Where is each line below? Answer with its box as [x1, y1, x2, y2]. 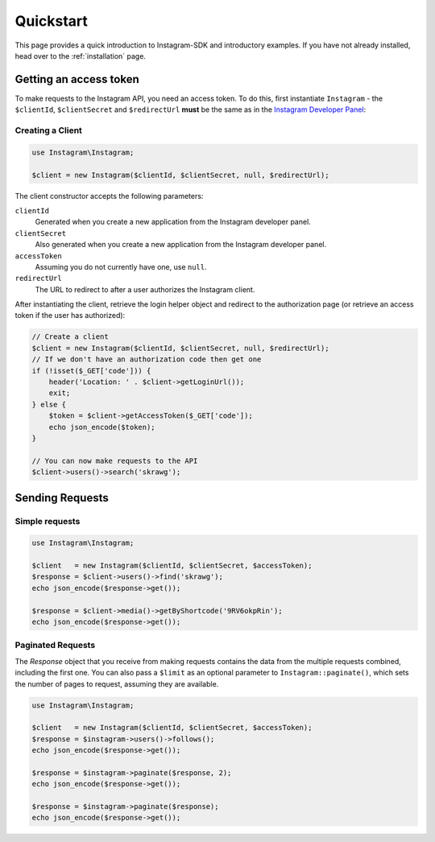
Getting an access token [14, 72, 140, 86]
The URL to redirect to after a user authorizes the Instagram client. [35, 284, 255, 294]
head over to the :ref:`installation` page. [14, 51, 147, 60]
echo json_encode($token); [48, 423, 156, 431]
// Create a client [31, 332, 109, 341]
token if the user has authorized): [14, 311, 126, 320]
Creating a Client [14, 125, 82, 136]
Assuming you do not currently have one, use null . [35, 262, 207, 271]
